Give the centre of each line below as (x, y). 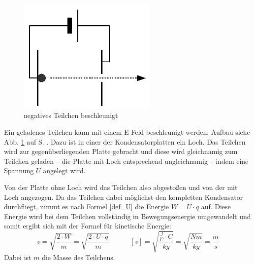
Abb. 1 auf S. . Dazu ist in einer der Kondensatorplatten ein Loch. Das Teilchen (125, 141)
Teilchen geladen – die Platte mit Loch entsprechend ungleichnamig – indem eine (126, 161)
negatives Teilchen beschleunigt (71, 115)
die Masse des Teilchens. (79, 257)
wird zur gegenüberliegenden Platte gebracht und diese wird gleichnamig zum (121, 151)
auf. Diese (216, 207)
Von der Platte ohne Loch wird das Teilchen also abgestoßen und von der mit (121, 187)
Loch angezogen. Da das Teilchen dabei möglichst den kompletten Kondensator (124, 197)
